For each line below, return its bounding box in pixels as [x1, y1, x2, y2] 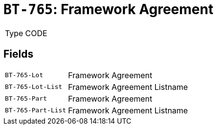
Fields [3, 48, 34, 61]
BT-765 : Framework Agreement [3, 1, 214, 18]
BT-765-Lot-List [5, 83, 63, 91]
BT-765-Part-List [5, 107, 66, 114]
